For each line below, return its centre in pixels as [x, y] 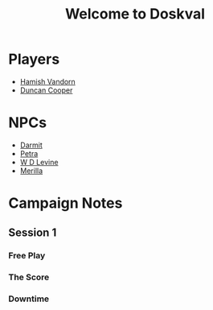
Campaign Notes [66, 203]
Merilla [31, 171]
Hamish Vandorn [48, 81]
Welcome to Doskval [135, 14]
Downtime [29, 299]
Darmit [31, 145]
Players [34, 59]
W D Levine [39, 162]
